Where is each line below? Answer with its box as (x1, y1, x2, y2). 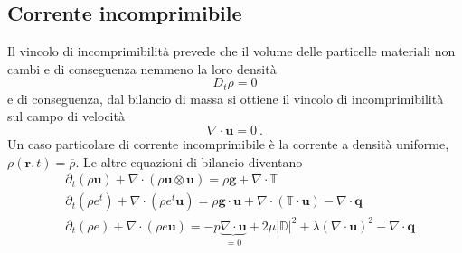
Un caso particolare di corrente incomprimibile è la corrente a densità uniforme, (7, 135, 449, 154)
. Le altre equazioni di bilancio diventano (75, 152, 303, 171)
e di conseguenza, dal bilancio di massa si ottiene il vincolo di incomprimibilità (7, 89, 444, 108)
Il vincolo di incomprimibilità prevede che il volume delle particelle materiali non (7, 42, 456, 61)
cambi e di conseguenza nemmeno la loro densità (7, 59, 277, 78)
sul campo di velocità (7, 107, 125, 126)
